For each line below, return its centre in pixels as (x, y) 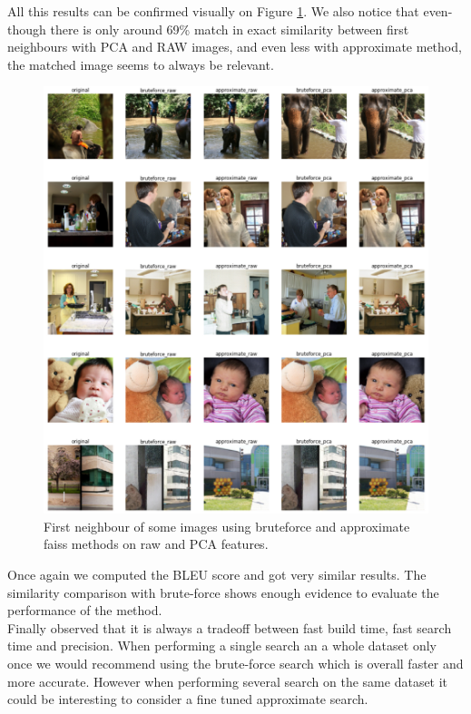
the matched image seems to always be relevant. (141, 64)
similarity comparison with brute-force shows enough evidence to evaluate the (223, 592)
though (27, 29)
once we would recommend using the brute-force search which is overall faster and (235, 664)
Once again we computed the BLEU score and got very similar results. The (217, 575)
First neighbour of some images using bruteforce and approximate (227, 526)
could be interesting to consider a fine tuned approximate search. (188, 699)
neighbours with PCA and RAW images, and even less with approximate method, (235, 47)
